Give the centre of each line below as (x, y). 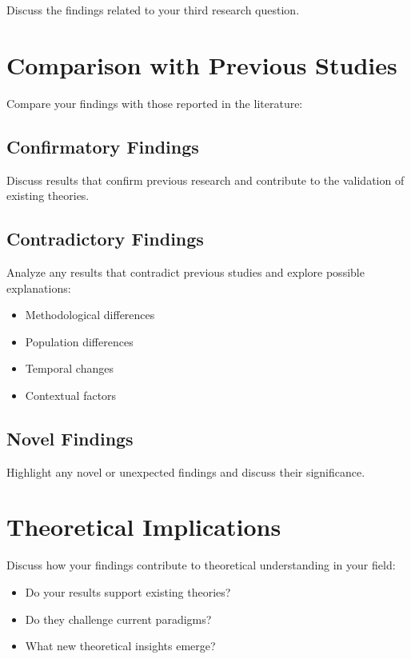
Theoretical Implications (144, 527)
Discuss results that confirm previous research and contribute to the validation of (205, 180)
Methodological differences (90, 315)
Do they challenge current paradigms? (118, 619)
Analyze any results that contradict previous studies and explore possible (186, 272)
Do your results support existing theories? (128, 591)
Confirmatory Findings (103, 146)
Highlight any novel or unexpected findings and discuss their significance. (186, 471)
